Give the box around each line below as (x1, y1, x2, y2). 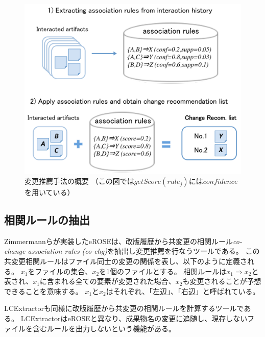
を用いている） (25, 187, 75, 198)
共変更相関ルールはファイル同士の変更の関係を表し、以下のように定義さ (4, 256, 247, 267)
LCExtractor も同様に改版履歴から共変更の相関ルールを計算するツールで (4, 303, 244, 314)
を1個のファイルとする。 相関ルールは (99, 266, 227, 276)
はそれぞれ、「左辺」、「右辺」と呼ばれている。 (106, 285, 260, 296)
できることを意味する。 (4, 285, 83, 296)
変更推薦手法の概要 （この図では (25, 176, 134, 186)
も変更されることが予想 (182, 276, 261, 286)
